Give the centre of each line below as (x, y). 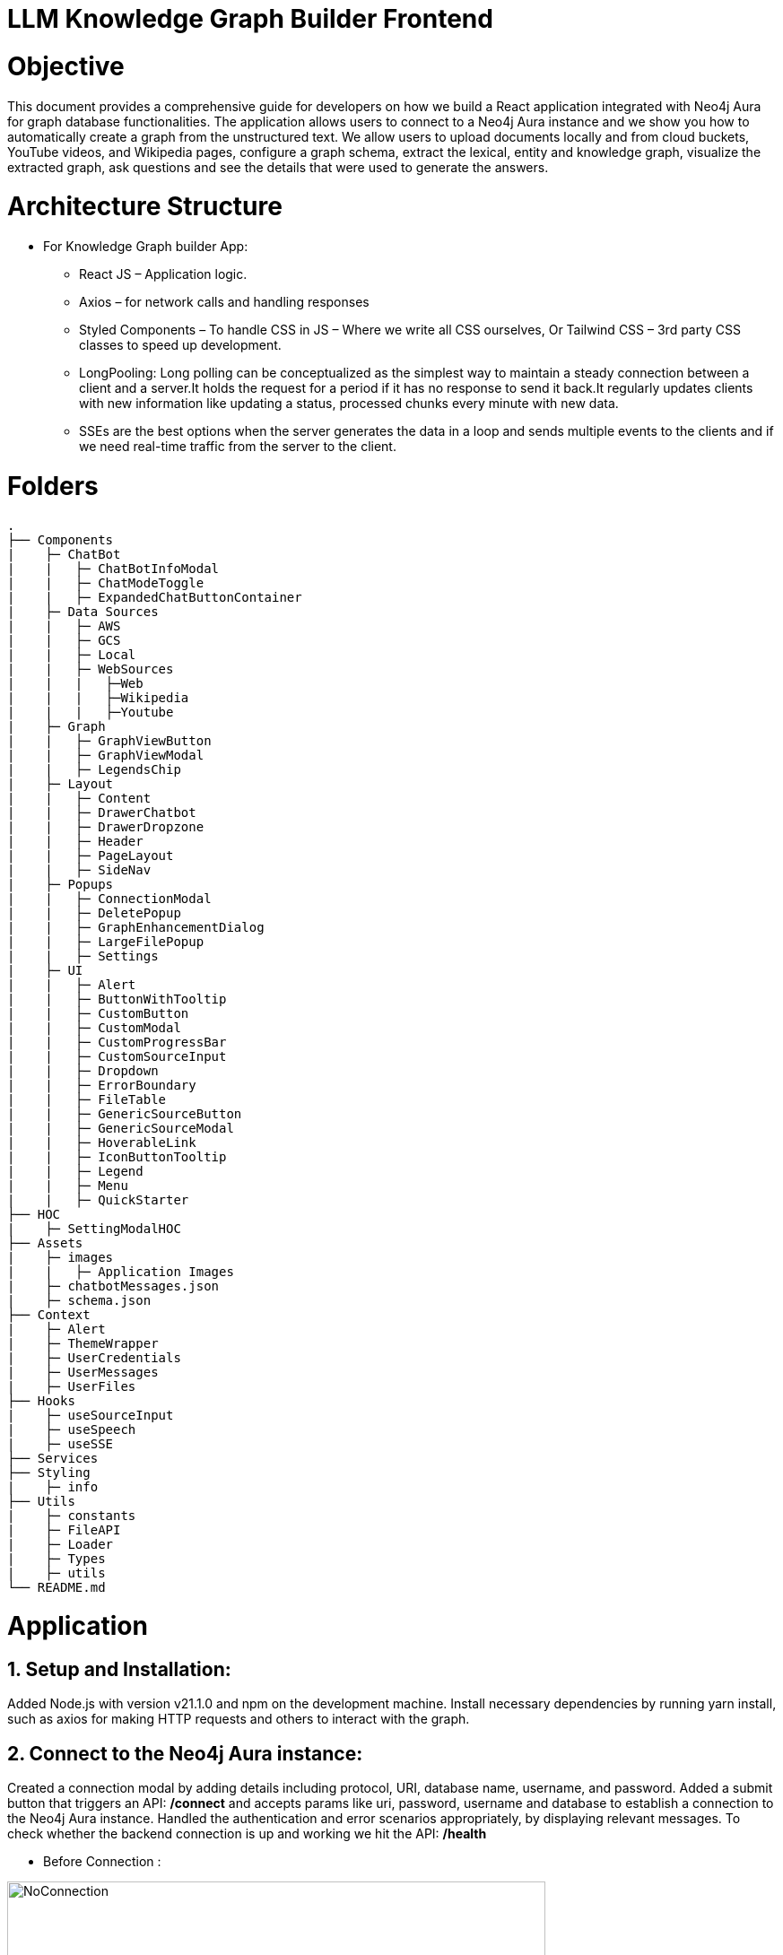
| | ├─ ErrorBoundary (102, 1085)
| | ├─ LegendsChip (94, 769)
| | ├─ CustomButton (98, 1013)
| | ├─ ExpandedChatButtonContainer (155, 597)
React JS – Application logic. (163, 274)
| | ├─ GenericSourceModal (121, 1128)
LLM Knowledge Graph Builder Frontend (250, 19)
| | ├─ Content (79, 798)
